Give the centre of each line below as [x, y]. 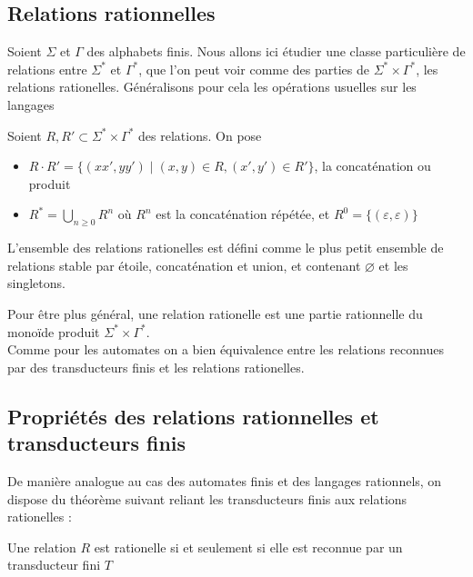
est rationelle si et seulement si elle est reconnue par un [248, 547]
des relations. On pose [200, 135]
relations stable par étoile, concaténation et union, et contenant [184, 265]
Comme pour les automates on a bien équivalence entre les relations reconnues [226, 349]
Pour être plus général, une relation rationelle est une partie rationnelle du [215, 313]
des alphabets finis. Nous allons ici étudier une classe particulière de [276, 51]
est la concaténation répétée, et [243, 214]
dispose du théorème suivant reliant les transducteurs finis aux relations [207, 498]
